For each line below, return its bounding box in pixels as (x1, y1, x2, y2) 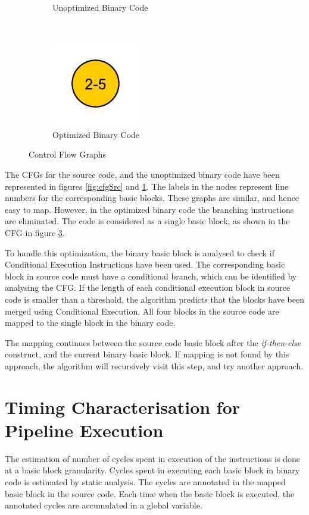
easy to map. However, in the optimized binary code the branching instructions (5, 203, 294, 215)
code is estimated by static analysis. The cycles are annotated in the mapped (5, 475, 286, 488)
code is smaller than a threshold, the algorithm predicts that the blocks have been (5, 293, 304, 305)
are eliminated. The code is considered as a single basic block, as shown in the (5, 215, 290, 227)
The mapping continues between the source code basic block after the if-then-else (5, 336, 301, 348)
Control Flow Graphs (29, 148, 106, 161)
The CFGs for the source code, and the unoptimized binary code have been (5, 168, 280, 180)
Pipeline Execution (5, 417, 164, 442)
